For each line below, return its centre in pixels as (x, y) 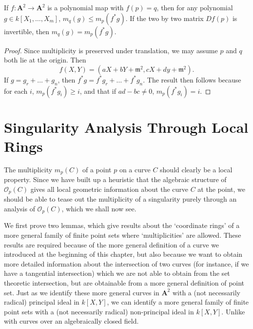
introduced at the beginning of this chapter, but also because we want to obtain (123, 254)
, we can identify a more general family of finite (178, 302)
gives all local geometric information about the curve (109, 189)
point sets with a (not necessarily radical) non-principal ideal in (99, 311)
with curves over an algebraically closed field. (71, 321)
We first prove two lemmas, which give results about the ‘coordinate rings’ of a (122, 225)
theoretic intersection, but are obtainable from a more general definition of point (124, 283)
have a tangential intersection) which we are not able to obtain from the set (117, 273)
